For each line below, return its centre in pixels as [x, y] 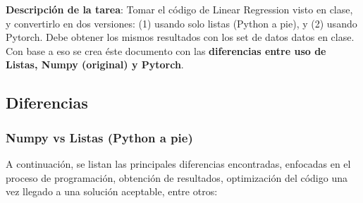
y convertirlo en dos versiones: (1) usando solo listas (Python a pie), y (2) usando [181, 23]
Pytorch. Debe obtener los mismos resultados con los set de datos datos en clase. [180, 37]
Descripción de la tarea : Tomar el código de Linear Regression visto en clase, [179, 9]
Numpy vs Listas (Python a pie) [99, 137]
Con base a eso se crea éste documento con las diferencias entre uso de [166, 50]
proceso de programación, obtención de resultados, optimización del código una [177, 177]
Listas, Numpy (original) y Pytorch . [95, 64]
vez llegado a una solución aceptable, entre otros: [112, 191]
